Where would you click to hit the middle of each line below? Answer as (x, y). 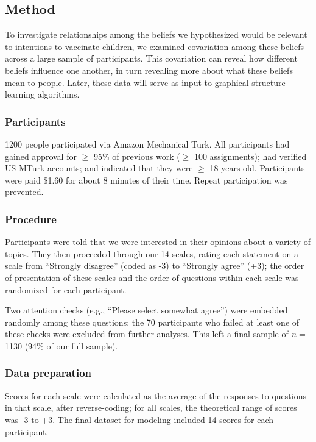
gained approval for (41, 156)
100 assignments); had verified (250, 156)
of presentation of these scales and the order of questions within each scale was (152, 277)
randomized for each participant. (66, 289)
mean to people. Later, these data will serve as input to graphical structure (145, 82)
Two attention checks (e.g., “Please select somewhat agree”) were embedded (146, 310)
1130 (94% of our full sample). (61, 345)
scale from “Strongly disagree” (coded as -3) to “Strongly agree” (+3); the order (155, 266)
